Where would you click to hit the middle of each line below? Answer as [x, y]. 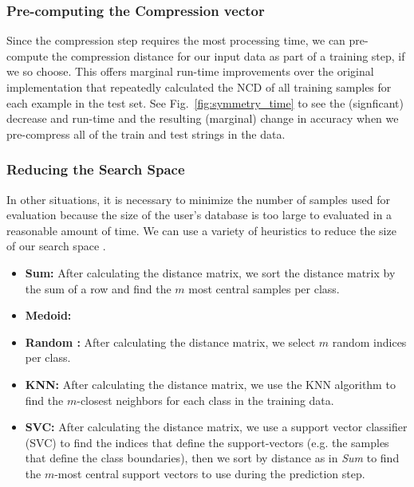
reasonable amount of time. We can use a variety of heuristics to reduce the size [201, 230]
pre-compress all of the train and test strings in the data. [146, 134]
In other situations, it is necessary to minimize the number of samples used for [199, 199]
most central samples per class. [264, 288]
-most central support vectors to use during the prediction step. [210, 473]
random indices [369, 342]
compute [28, 55]
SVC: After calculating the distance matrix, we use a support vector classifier [216, 427]
